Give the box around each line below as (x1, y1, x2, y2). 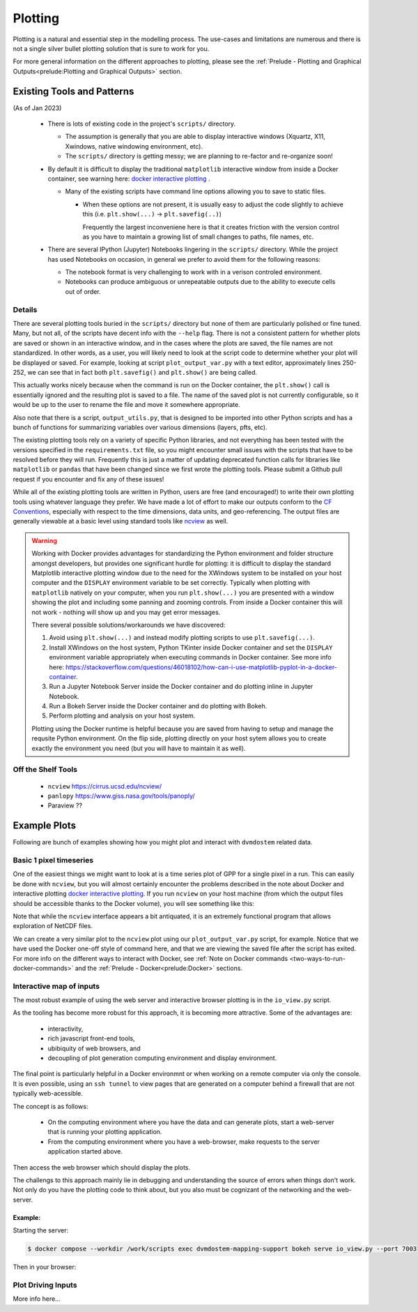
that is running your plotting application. (47, 1128, 162, 1136)
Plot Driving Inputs (13, 1280, 77, 1290)
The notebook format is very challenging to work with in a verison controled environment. (65, 268, 323, 276)
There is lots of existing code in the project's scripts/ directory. (47, 119, 236, 128)
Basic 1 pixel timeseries (13, 856, 94, 865)
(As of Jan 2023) (13, 103, 62, 112)
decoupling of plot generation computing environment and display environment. (47, 1054, 277, 1062)
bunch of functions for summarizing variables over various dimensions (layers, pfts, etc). (13, 423, 268, 431)
